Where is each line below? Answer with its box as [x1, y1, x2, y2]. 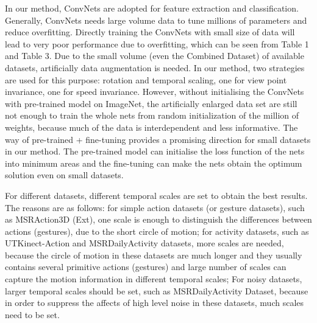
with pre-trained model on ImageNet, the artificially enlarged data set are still [5, 97, 297, 109]
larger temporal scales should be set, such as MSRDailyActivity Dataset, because [5, 284, 308, 297]
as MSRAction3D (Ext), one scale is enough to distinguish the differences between [5, 213, 312, 226]
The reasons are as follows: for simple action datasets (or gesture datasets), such [5, 201, 305, 214]
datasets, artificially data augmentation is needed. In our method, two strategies [5, 61, 305, 74]
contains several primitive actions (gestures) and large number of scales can [5, 260, 287, 273]
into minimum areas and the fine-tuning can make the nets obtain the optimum [5, 156, 302, 169]
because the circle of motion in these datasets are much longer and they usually [5, 248, 302, 261]
